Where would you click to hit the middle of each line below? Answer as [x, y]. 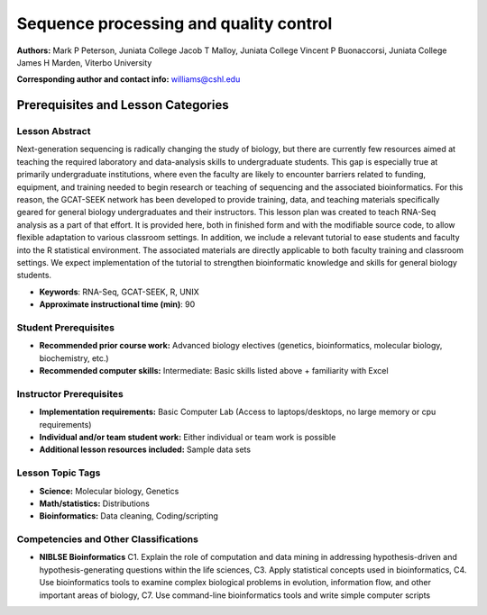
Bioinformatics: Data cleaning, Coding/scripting [129, 516]
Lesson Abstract [54, 131]
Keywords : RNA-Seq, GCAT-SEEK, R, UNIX [119, 292]
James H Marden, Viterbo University [84, 62]
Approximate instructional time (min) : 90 [117, 304]
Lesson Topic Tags [59, 473]
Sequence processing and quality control [175, 23]
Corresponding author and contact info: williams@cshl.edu [129, 79]
